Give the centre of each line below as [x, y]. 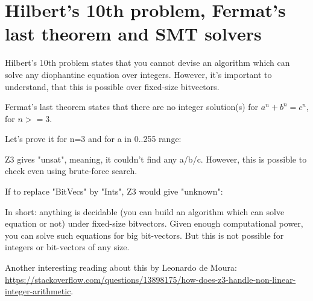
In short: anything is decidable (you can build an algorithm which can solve [145, 211]
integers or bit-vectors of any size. [67, 247]
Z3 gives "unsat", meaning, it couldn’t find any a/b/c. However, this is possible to [156, 159]
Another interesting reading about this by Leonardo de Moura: [121, 267]
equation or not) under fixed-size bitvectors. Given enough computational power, [154, 223]
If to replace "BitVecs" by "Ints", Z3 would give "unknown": [114, 191]
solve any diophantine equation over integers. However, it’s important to [138, 74]
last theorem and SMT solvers [133, 34]
